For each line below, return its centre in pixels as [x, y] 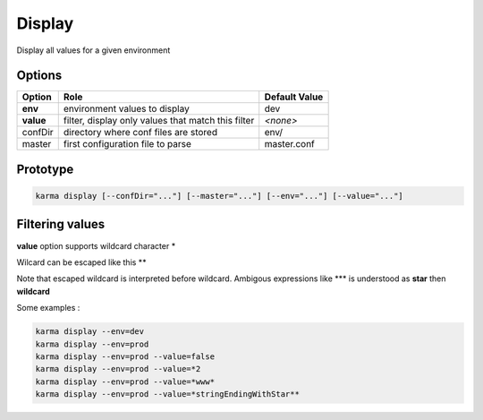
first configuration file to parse [127, 144]
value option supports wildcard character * [96, 245]
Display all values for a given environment [93, 50]
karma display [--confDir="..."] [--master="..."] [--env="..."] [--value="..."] [220, 196]
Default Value [294, 97]
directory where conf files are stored [140, 133]
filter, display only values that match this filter [159, 121]
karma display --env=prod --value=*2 [118, 369]
